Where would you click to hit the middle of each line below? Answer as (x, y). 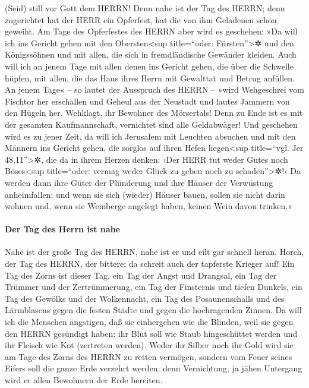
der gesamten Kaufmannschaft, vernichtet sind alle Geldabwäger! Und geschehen (151, 124)
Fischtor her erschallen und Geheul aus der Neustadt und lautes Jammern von (147, 101)
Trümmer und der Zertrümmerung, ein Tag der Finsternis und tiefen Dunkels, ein (154, 287)
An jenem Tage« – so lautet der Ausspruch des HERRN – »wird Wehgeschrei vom (154, 89)
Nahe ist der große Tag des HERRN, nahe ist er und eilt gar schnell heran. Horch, (154, 252)
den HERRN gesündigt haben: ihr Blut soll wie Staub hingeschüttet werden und (151, 333)
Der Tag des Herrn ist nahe (62, 229)
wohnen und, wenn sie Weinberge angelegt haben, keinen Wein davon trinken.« (149, 206)
